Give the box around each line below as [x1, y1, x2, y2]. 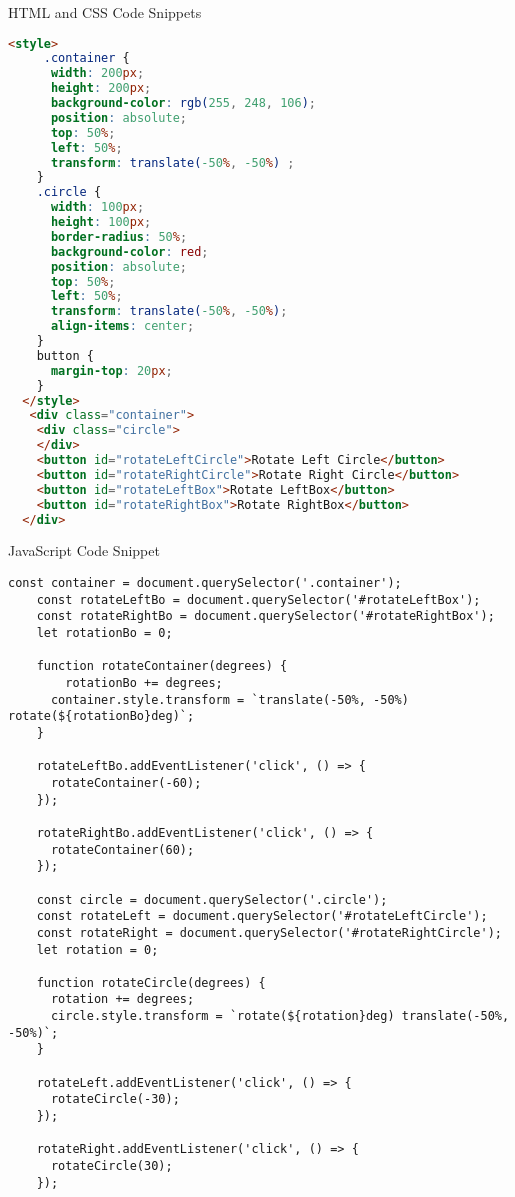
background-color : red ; [50, 244, 209, 259]
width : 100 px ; [50, 200, 145, 215]
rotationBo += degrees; [65, 676, 223, 690]
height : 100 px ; [50, 215, 152, 230]
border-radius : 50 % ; [50, 229, 188, 244]
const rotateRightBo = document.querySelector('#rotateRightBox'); [36, 609, 495, 624]
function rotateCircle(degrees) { [36, 975, 266, 990]
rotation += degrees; [50, 992, 195, 1007]
